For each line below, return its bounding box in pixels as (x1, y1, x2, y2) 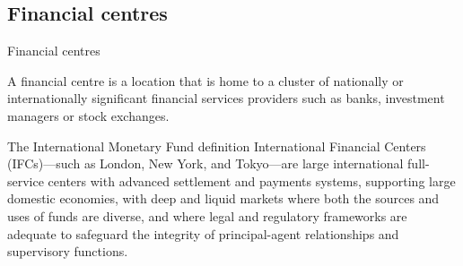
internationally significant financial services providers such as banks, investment (7, 89, 445, 107)
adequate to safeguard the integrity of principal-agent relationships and (7, 224, 399, 243)
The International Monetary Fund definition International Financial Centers (7, 136, 426, 155)
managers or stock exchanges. (7, 106, 170, 124)
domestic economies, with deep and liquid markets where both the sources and (7, 189, 440, 208)
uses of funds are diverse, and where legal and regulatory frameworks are (7, 206, 407, 225)
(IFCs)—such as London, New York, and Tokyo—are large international (7, 154, 404, 173)
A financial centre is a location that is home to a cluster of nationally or (7, 71, 404, 90)
